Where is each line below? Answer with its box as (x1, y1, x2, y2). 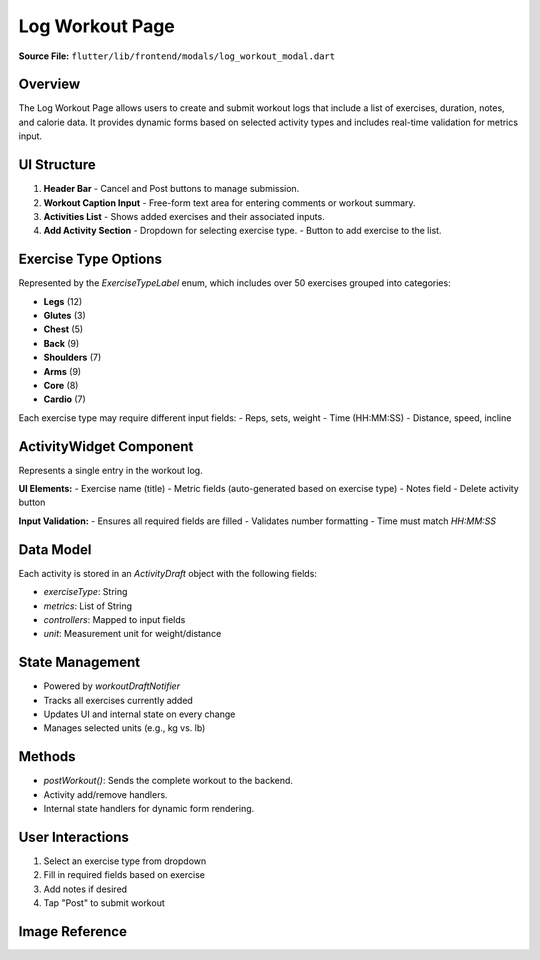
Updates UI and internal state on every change (43, 708, 236, 720)
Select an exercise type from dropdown (43, 855, 207, 867)
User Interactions (18, 828, 130, 845)
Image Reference (18, 923, 127, 940)
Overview (18, 76, 81, 93)
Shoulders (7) (43, 351, 102, 364)
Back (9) (43, 337, 80, 349)
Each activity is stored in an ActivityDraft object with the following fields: (18, 567, 317, 579)
